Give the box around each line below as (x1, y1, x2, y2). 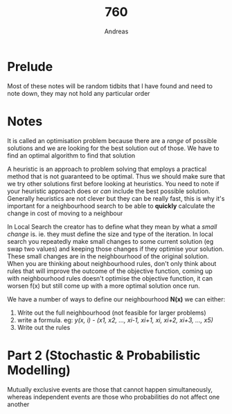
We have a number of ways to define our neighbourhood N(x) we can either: (7, 295, 226, 303)
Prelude (7, 58, 53, 74)
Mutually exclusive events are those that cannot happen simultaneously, (7, 385, 213, 393)
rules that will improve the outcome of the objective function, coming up (7, 267, 213, 275)
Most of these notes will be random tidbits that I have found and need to (7, 81, 213, 90)
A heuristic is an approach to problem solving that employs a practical (7, 165, 207, 173)
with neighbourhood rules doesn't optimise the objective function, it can (7, 274, 213, 282)
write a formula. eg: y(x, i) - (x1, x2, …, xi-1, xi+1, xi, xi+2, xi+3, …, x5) (17, 315, 213, 324)
